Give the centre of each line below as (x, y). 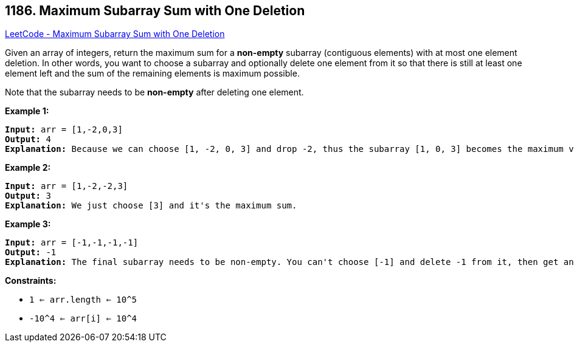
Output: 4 (28, 139)
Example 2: (28, 168)
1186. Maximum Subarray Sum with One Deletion (155, 11)
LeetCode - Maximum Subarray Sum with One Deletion (115, 34)
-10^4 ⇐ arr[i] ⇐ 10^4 (83, 319)
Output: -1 (31, 253)
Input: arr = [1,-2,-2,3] (67, 186)
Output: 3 (28, 196)
